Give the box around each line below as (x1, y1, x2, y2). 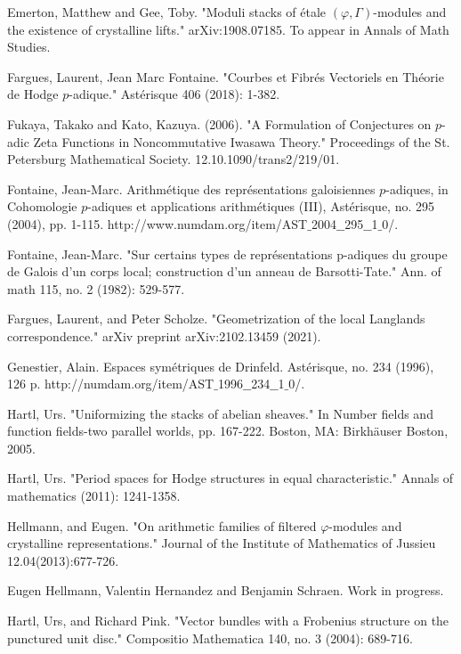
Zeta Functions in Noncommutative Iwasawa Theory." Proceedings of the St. (33, 132, 450, 151)
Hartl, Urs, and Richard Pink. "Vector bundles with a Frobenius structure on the (7, 611, 449, 630)
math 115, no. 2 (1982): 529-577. (7, 279, 185, 298)
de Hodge (7, 85, 59, 103)
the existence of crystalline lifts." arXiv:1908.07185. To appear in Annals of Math (7, 20, 449, 38)
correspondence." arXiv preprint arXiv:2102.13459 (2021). (7, 326, 321, 345)
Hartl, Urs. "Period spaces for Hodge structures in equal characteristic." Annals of (7, 469, 454, 487)
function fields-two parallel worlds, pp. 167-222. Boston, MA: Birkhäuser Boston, (7, 421, 449, 440)
